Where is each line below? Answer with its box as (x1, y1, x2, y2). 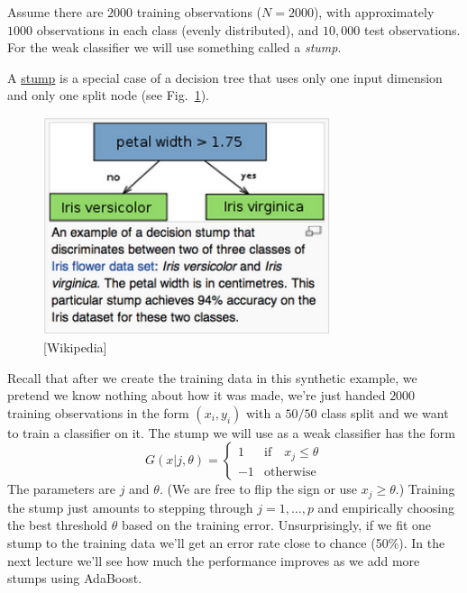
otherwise (264, 465, 316, 479)
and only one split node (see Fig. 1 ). (7, 86, 209, 105)
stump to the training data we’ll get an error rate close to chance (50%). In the (7, 534, 445, 552)
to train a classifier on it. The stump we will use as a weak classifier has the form (7, 423, 455, 442)
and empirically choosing (317, 497, 455, 516)
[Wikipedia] (43, 337, 107, 356)
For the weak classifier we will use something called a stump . (7, 38, 342, 57)
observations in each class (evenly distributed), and (36, 20, 319, 39)
